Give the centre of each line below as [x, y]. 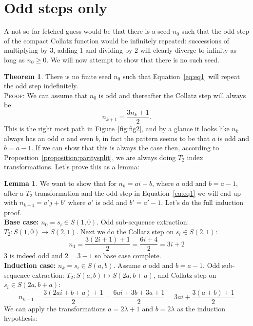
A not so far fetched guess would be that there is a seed [87, 31]
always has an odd [31, 138]
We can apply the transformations [55, 308]
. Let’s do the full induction [202, 202]
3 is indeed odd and [33, 255]
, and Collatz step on [185, 275]
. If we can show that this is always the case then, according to [125, 148]
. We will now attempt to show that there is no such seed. [133, 59]
